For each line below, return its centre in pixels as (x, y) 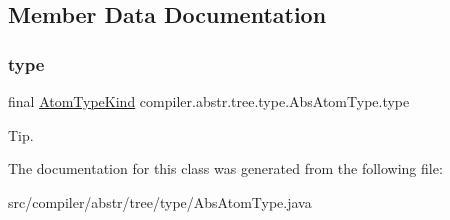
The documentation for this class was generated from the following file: (225, 168)
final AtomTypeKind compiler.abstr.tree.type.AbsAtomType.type (209, 101)
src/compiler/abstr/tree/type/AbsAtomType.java (160, 201)
